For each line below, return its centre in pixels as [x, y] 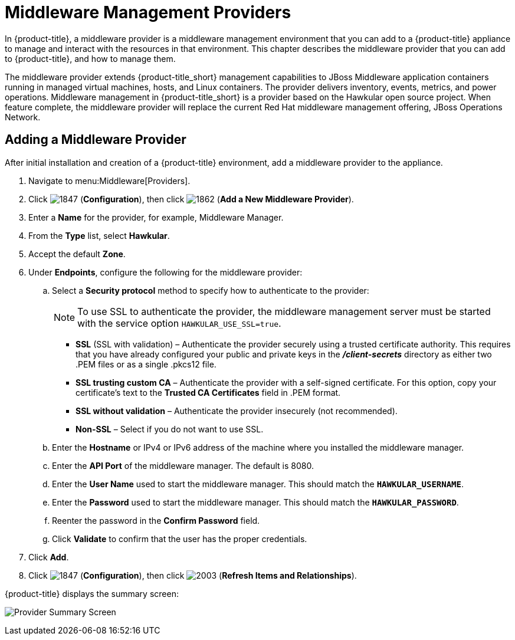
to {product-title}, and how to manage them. [90, 58]
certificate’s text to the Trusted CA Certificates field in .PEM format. [208, 392]
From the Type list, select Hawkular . [99, 235]
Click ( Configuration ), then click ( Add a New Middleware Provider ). [191, 199]
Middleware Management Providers [148, 12]
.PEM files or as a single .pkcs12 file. [146, 364]
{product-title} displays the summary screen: [92, 593]
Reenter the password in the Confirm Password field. [156, 520]
